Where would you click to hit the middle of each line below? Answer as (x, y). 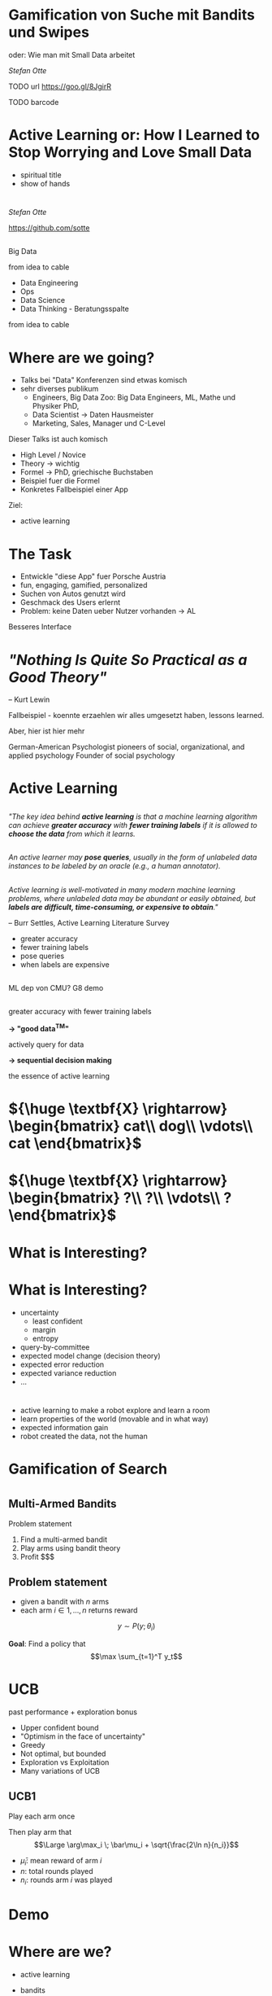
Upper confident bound (59, 1728)
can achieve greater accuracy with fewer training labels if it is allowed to (133, 825)
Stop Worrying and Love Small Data (130, 153)
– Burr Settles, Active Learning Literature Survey (89, 922)
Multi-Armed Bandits (63, 1504)
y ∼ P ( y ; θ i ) (136, 1627)
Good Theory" (58, 677)
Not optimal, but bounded (63, 1754)
